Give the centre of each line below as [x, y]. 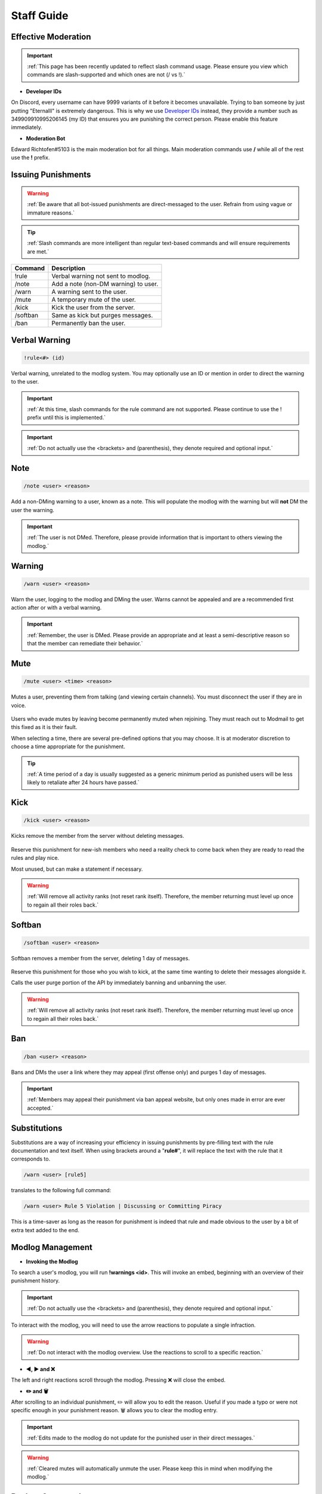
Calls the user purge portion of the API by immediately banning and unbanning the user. [119, 982]
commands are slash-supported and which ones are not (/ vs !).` [106, 75]
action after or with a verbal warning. [56, 608]
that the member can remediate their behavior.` [85, 644]
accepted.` [40, 1108]
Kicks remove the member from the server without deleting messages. [97, 836]
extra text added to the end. [45, 1230]
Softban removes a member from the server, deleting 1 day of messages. [100, 958]
